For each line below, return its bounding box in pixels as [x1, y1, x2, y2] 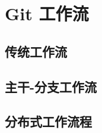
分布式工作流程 [5, 112, 92, 131]
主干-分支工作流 [5, 77, 97, 95]
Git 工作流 [5, 1, 89, 26]
